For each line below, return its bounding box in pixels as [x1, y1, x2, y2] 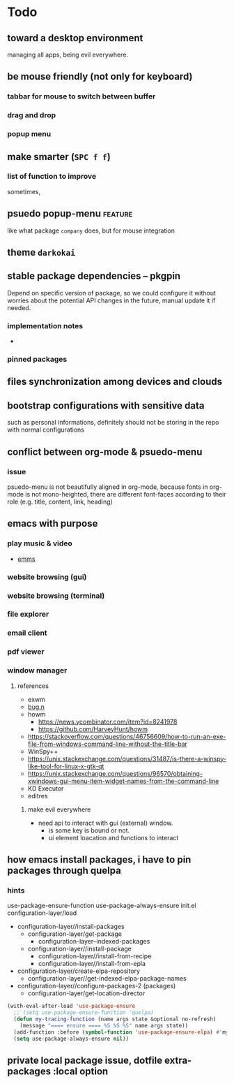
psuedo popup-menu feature [7, 207, 133, 220]
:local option [52, 1065, 109, 1077]
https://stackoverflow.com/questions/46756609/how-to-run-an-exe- [27, 732, 226, 740]
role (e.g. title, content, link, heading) [7, 497, 113, 506]
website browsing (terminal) [7, 591, 105, 601]
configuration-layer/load [7, 909, 77, 917]
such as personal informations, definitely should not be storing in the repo [7, 418, 219, 427]
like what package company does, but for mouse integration [7, 226, 175, 235]
